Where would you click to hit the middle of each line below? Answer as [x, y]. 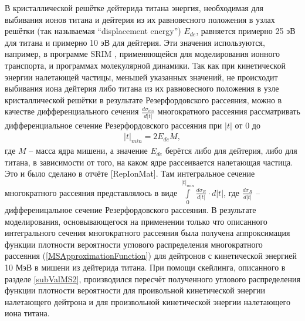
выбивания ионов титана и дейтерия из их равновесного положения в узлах [140, 19]
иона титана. [27, 313]
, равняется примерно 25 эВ [246, 31]
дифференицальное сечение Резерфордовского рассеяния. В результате [131, 209]
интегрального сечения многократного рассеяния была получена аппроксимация [148, 233]
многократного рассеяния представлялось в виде [91, 192]
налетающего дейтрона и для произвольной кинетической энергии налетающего [148, 301]
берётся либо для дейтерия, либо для [231, 151]
